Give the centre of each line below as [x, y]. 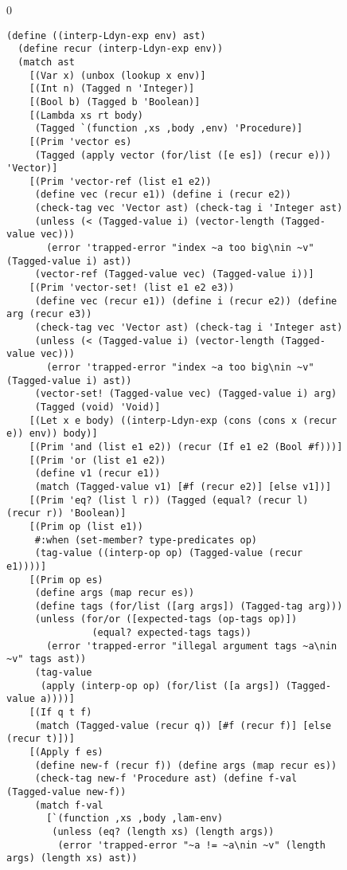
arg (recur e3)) [49, 314]
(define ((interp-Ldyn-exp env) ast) [106, 35]
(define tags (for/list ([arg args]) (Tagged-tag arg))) [189, 606]
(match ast [46, 62]
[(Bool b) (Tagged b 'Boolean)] [115, 102]
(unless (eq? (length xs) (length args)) [163, 831]
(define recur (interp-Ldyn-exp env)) [121, 49]
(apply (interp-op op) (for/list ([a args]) [160, 686]
